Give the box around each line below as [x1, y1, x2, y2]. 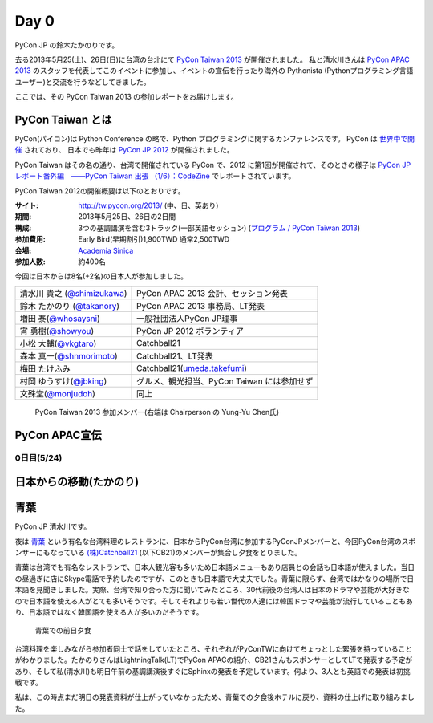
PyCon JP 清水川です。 [14, 522, 91, 531]
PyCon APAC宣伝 [14, 428, 102, 441]
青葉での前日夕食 [34, 626, 91, 636]
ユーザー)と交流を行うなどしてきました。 [14, 77, 151, 87]
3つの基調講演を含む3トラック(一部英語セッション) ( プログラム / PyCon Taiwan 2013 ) [78, 223, 361, 233]
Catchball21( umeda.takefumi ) [136, 362, 248, 373]
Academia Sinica [78, 246, 134, 255]
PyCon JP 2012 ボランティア [136, 325, 245, 336]
